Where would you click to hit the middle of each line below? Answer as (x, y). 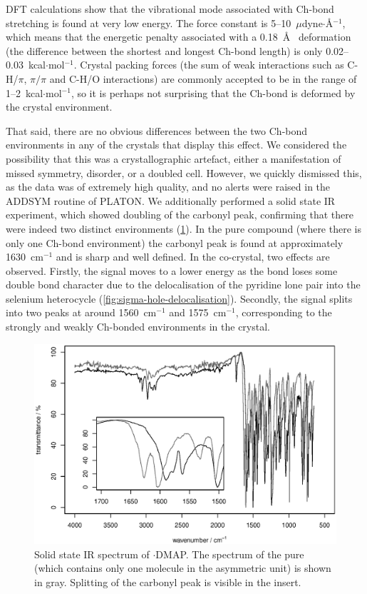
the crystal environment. (59, 107)
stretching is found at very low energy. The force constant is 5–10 (149, 22)
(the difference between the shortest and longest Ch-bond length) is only (164, 50)
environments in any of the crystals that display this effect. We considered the (176, 145)
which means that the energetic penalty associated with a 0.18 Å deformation (179, 37)
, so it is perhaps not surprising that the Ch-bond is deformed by (213, 92)
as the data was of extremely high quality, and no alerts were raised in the (168, 187)
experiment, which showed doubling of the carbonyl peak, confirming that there (180, 215)
